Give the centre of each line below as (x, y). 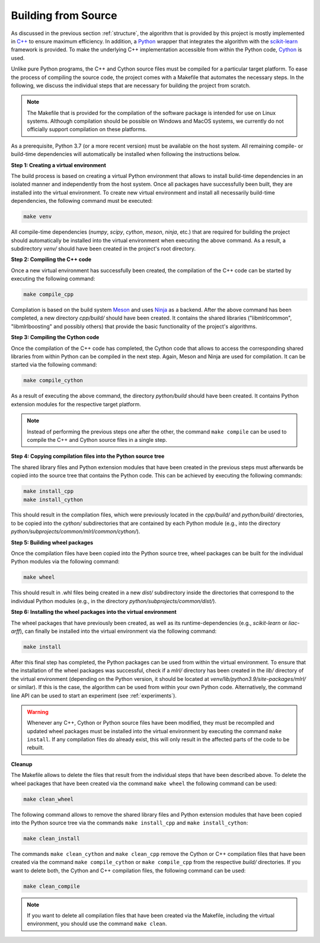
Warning (38, 712)
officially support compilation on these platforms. (87, 129)
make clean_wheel (49, 799)
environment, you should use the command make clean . (97, 924)
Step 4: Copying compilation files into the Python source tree (88, 456)
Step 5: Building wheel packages (52, 542)
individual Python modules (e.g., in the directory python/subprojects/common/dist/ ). (113, 601)
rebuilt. (36, 748)
